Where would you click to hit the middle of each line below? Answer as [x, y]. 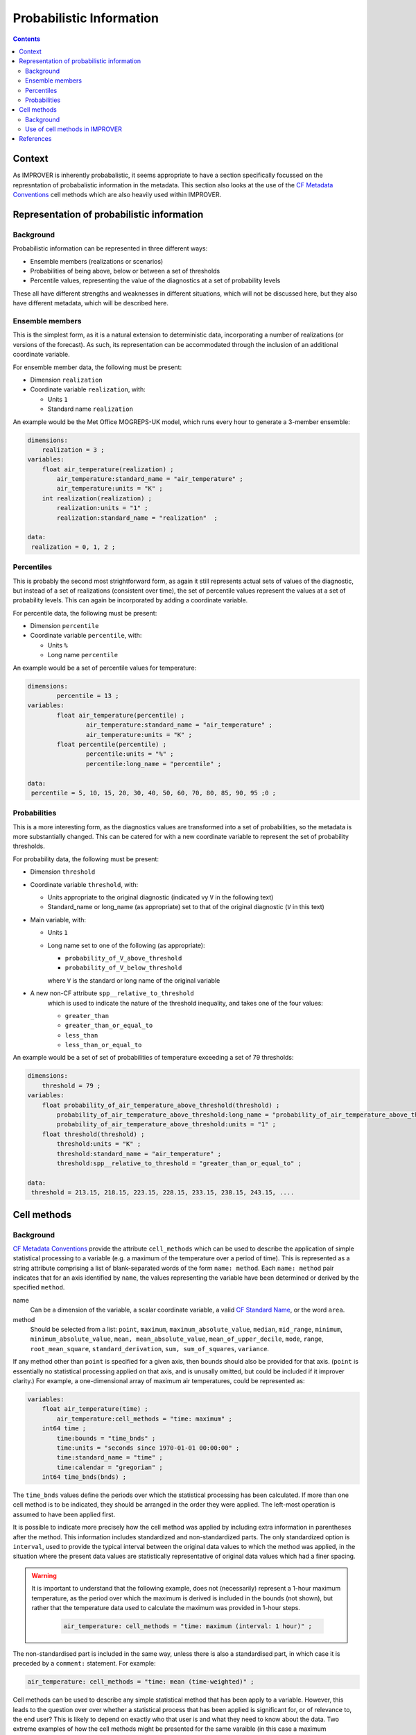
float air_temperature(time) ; [95, 1409]
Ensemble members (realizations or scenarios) [97, 261]
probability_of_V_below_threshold [123, 968]
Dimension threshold [63, 872]
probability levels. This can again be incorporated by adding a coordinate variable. [130, 600]
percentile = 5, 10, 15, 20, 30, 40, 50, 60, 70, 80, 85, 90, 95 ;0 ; [154, 793]
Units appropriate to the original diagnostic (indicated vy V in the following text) [161, 897]
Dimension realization [67, 380]
